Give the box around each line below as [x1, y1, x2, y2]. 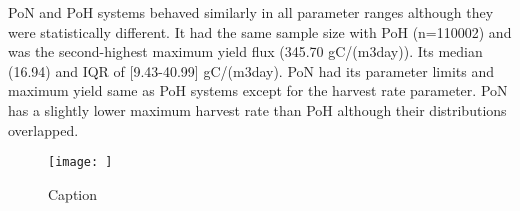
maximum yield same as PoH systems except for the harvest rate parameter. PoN [8, 80, 508, 101]
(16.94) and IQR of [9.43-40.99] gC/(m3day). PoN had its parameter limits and [8, 60, 494, 81]
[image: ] [48, 155, 113, 170]
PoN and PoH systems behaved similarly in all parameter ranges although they [8, 2, 494, 22]
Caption [48, 183, 98, 204]
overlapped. [8, 119, 79, 140]
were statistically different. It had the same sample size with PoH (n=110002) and [8, 21, 512, 42]
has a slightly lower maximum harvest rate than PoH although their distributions [8, 99, 507, 120]
